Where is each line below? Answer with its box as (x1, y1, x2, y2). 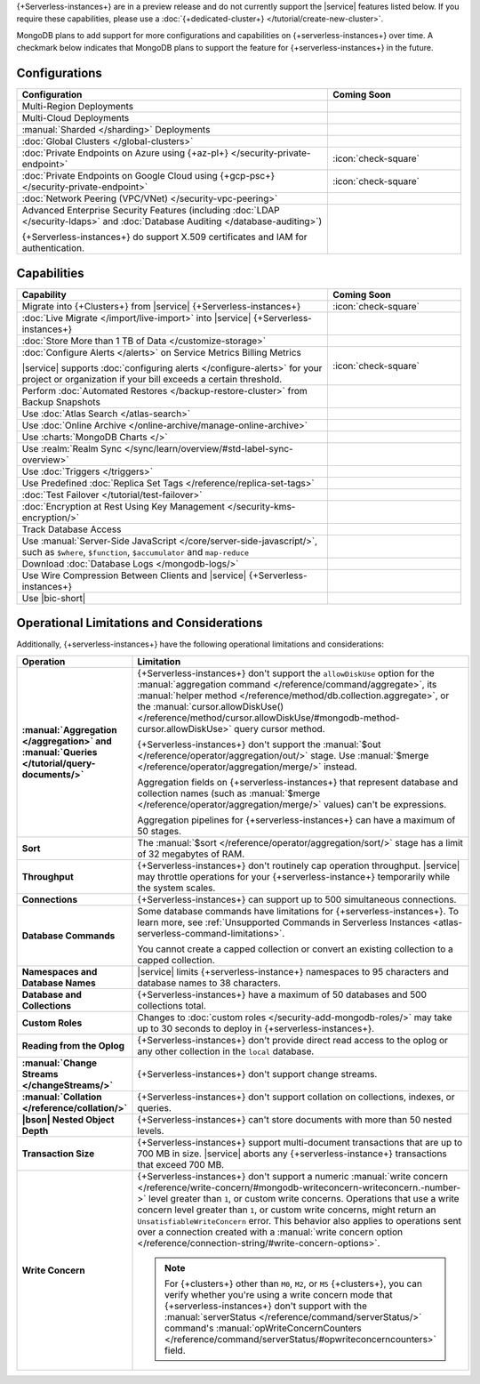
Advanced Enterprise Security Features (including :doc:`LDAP (21, 205, 280, 217)
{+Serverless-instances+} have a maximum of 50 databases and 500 (137, 988, 427, 1001)
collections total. (137, 999, 206, 1011)
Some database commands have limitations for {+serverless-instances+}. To (137, 905, 460, 917)
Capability (21, 288, 67, 301)
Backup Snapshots (21, 396, 101, 408)
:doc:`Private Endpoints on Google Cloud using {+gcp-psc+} (21, 170, 276, 182)
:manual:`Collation (21, 1090, 102, 1103)
